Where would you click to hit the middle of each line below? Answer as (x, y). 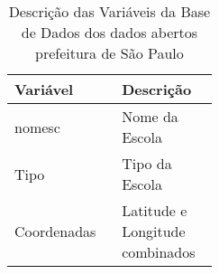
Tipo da (147, 163)
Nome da (150, 116)
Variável (44, 89)
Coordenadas (55, 231)
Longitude (154, 231)
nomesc (37, 127)
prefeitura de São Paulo (109, 53)
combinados (159, 252)
